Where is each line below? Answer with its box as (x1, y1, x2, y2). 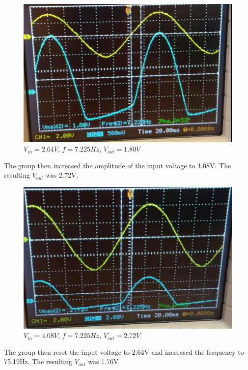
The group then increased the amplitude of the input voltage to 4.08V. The (4, 160, 231, 170)
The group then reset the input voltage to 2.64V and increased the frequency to (4, 346, 244, 357)
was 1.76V (88, 356, 119, 367)
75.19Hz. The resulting (4, 356, 72, 367)
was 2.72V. (46, 170, 79, 180)
